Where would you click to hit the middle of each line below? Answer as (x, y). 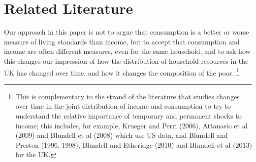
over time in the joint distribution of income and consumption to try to (123, 106)
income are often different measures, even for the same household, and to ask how (127, 51)
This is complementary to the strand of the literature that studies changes (128, 96)
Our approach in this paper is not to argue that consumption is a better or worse (127, 32)
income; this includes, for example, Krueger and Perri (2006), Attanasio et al (131, 125)
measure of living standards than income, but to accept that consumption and (122, 41)
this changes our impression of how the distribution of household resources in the (126, 61)
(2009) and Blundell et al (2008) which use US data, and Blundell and (122, 135)
